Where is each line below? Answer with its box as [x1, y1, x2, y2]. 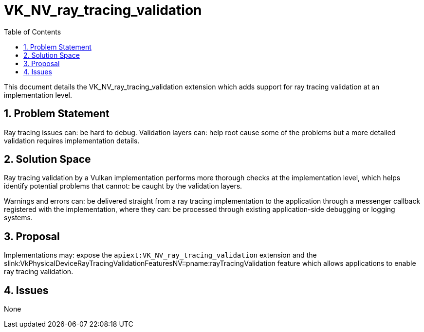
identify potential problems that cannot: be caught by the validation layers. [4, 182, 242, 191]
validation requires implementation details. [4, 136, 140, 145]
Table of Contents [4, 27, 61, 36]
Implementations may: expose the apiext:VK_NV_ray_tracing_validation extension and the [4, 251, 317, 260]
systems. [4, 213, 33, 222]
